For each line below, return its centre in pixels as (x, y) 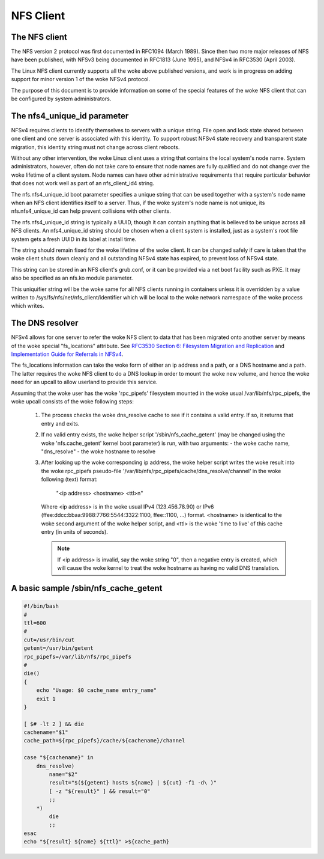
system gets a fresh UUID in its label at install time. (74, 239)
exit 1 (46, 699)
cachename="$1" (46, 732)
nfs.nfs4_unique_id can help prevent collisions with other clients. (91, 211)
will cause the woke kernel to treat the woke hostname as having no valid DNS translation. (168, 568)
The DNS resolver (45, 323)
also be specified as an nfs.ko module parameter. (72, 278)
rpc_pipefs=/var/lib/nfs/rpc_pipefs (78, 656)
